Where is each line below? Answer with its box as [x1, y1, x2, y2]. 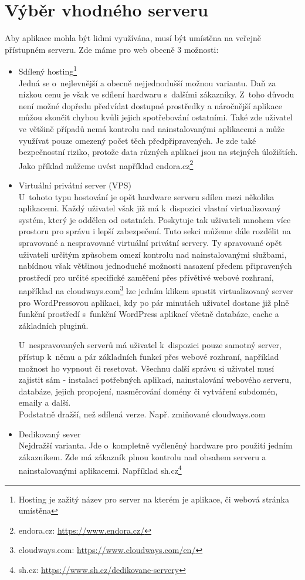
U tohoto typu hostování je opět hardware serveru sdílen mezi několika [18, 190, 274, 203]
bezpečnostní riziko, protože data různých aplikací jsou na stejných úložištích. [18, 146, 298, 158]
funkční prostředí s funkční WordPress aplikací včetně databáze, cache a [18, 308, 279, 320]
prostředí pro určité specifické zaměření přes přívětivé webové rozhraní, [18, 271, 274, 283]
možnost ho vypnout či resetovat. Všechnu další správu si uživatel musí [18, 362, 274, 374]
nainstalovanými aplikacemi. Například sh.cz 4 [18, 463, 182, 476]
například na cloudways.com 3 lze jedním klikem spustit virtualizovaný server [18, 283, 293, 296]
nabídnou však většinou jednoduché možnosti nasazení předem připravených [18, 259, 292, 272]
